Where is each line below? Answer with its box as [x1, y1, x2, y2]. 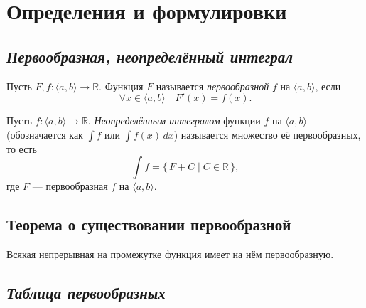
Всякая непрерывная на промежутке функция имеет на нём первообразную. [6, 247, 334, 262]
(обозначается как [6, 127, 83, 142]
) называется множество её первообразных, [173, 127, 361, 142]
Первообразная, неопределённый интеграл [6, 45, 294, 67]
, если [315, 78, 341, 93]
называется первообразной [156, 78, 269, 93]
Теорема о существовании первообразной [6, 213, 291, 235]
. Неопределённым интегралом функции [87, 113, 261, 128]
